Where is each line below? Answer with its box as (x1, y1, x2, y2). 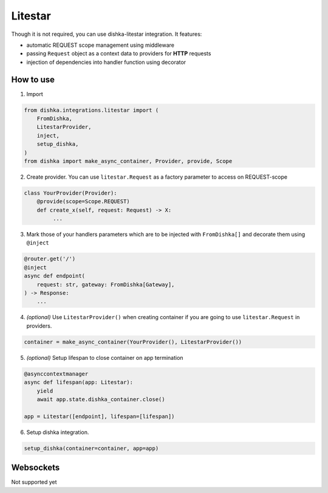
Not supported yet (11, 478, 57, 486)
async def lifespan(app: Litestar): (24, 379, 134, 386)
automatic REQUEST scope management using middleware (26, 41, 175, 49)
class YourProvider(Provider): (24, 189, 118, 196)
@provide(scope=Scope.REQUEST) (36, 198, 130, 205)
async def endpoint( (24, 272, 85, 280)
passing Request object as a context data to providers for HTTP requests (26, 50, 211, 57)
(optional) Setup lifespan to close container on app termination (26, 354, 183, 361)
